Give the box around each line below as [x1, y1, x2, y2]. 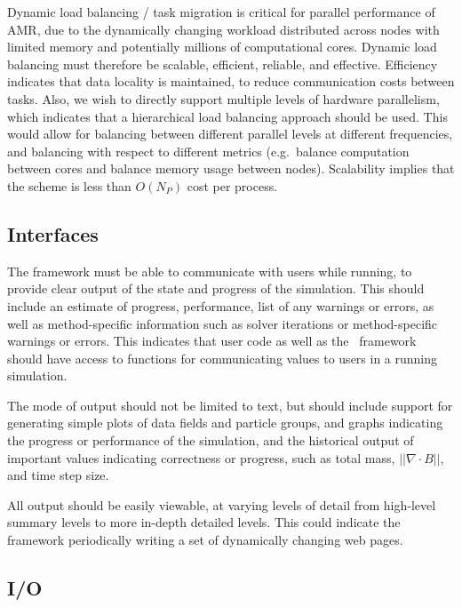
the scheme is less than [7, 176, 131, 195]
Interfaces [7, 220, 99, 247]
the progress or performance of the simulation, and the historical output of [7, 431, 414, 450]
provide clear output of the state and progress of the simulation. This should [7, 279, 425, 298]
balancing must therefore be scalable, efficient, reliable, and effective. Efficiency [7, 54, 438, 73]
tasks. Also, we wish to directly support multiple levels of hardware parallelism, [7, 89, 440, 108]
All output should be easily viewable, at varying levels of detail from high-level [7, 495, 436, 514]
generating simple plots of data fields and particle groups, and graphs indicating [7, 413, 443, 432]
